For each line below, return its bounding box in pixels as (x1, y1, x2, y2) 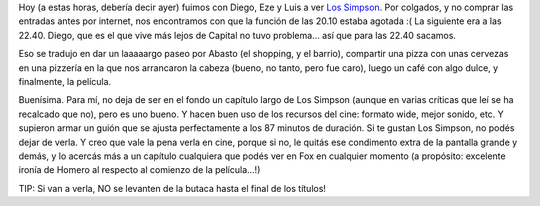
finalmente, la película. (18, 75, 112, 87)
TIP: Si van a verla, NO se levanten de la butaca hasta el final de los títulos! (18, 182, 327, 194)
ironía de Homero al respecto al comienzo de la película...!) (18, 164, 261, 176)
